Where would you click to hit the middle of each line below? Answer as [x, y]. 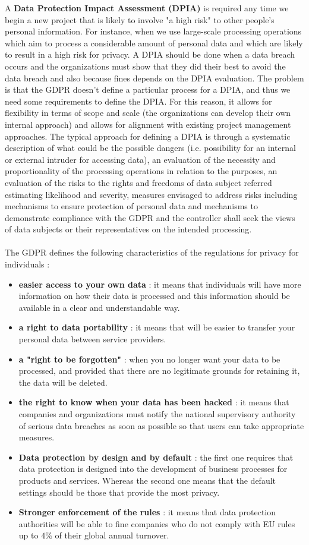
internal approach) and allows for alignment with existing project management [148, 124]
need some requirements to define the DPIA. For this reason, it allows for [138, 101]
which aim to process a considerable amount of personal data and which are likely [154, 42]
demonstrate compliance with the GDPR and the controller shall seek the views [150, 217]
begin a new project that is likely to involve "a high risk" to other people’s [140, 19]
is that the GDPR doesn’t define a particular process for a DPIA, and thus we [148, 89]
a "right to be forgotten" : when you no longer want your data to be [149, 359]
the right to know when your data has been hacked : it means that [154, 402]
